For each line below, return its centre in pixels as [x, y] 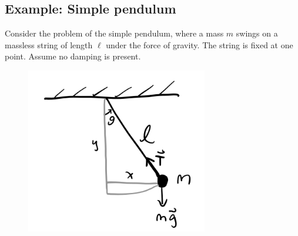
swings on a [257, 33]
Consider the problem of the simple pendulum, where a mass [114, 33]
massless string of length [49, 44]
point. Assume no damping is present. [73, 56]
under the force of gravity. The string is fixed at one [200, 44]
